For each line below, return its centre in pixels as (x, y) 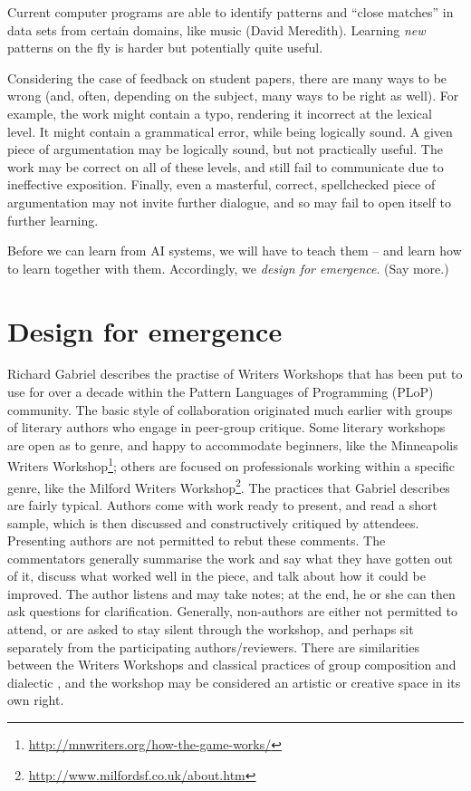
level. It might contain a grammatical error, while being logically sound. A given (230, 131)
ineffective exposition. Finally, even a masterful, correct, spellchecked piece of (221, 184)
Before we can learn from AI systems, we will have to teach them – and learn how (235, 251)
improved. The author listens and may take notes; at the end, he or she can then (231, 593)
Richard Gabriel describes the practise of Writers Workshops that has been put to (235, 374)
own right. (36, 700)
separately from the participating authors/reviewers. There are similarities (213, 646)
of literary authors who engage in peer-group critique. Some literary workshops (226, 427)
